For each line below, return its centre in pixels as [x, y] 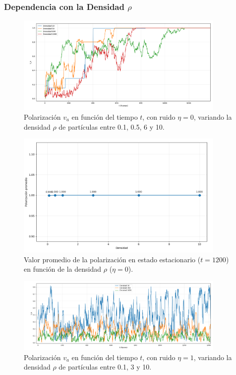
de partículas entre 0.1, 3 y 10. [105, 367]
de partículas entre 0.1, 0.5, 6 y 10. [112, 126]
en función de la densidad [63, 269]
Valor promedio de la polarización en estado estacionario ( [112, 259]
